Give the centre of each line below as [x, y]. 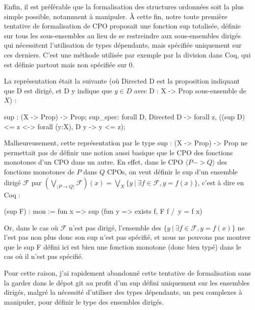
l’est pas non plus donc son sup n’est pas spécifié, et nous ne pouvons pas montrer [127, 237]
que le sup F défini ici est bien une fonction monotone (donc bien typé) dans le [123, 246]
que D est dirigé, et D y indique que [58, 90]
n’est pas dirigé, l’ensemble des [115, 227]
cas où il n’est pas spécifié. [44, 256]
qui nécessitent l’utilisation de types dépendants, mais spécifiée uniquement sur [123, 45]
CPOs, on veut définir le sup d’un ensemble [172, 171]
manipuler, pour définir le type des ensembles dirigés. [84, 301]
